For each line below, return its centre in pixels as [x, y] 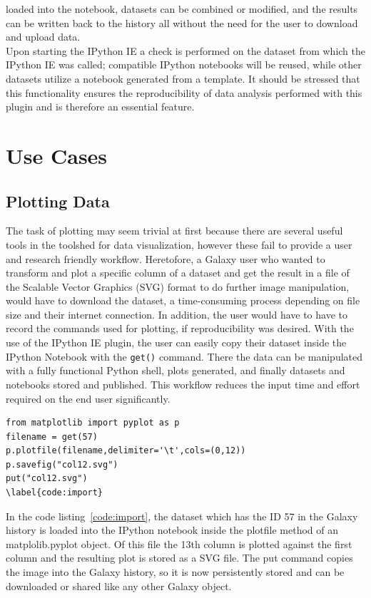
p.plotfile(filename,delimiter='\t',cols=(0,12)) [126, 451]
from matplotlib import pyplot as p [93, 423]
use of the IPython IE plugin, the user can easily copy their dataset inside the [176, 342]
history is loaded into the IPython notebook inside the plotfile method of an [172, 530]
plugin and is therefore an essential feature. [100, 107]
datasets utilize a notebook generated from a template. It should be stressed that [183, 78]
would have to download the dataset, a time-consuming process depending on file [183, 300]
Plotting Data [58, 201]
